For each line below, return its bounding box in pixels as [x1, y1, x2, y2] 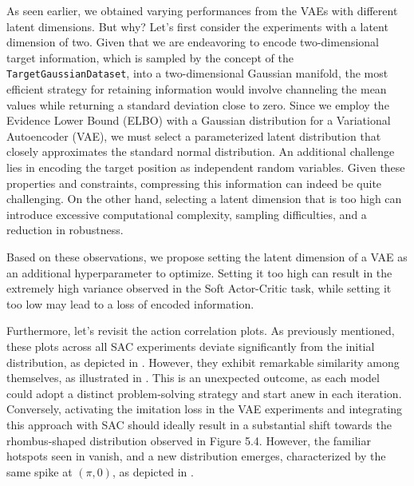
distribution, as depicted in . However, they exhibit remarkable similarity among [6, 353, 400, 370]
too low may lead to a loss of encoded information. [6, 295, 254, 312]
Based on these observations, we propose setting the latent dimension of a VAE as [6, 248, 408, 265]
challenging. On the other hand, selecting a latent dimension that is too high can [6, 190, 402, 207]
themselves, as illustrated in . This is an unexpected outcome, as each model [6, 369, 380, 386]
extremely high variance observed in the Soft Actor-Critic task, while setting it [6, 280, 392, 297]
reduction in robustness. [6, 221, 124, 238]
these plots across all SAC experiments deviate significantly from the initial [6, 337, 375, 354]
